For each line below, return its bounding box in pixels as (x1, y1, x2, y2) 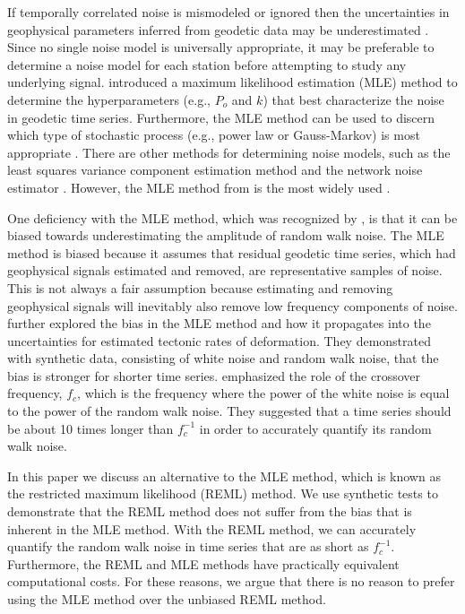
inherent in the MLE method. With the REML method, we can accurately (7, 519, 417, 538)
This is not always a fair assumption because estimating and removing (7, 278, 393, 297)
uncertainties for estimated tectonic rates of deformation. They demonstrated (7, 331, 431, 350)
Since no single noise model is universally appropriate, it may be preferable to (7, 38, 435, 56)
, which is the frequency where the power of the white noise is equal (77, 384, 450, 402)
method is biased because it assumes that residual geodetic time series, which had (7, 243, 456, 262)
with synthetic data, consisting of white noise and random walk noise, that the (7, 349, 439, 368)
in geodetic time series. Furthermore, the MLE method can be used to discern (7, 108, 435, 126)
